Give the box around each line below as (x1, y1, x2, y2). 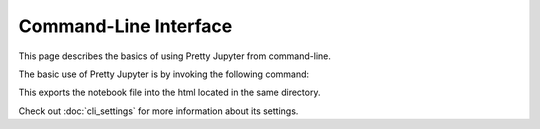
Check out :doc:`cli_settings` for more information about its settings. (18, 105, 299, 117)
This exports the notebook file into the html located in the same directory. (18, 86, 321, 99)
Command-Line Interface (18, 15, 233, 37)
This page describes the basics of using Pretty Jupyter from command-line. (18, 50, 332, 62)
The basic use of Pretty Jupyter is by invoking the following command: (18, 68, 310, 80)
